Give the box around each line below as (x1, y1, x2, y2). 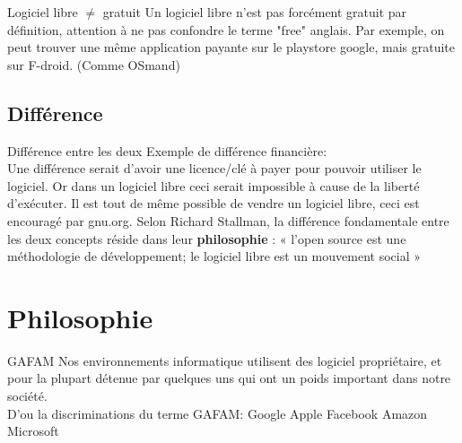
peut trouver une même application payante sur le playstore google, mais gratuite (7, 38, 455, 56)
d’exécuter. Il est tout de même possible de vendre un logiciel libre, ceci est (7, 194, 420, 213)
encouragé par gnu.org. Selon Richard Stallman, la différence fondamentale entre (7, 211, 449, 230)
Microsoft (7, 421, 59, 440)
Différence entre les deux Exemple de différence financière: (7, 141, 327, 160)
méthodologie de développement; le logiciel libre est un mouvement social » (7, 247, 421, 265)
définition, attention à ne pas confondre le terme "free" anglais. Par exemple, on (7, 20, 445, 39)
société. (7, 387, 48, 405)
